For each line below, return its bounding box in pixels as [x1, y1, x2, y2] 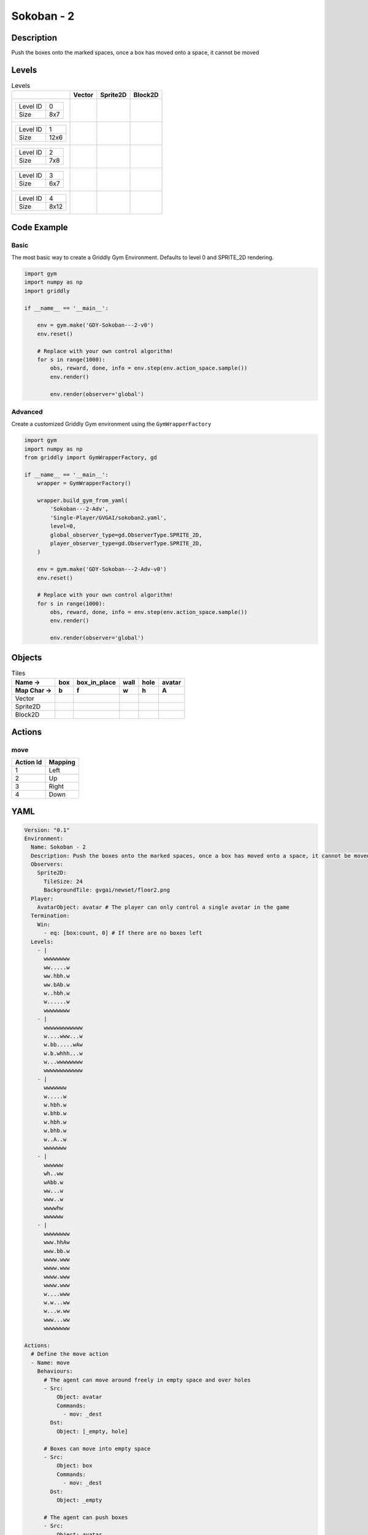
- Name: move [31, 1359, 70, 1366]
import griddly [24, 287, 70, 294]
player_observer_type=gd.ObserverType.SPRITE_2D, [50, 540, 202, 546]
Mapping [48, 758, 76, 766]
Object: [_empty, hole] [56, 1428, 128, 1435]
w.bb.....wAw [44, 1041, 83, 1048]
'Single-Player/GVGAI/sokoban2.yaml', [50, 514, 167, 521]
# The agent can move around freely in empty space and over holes [44, 1376, 251, 1383]
